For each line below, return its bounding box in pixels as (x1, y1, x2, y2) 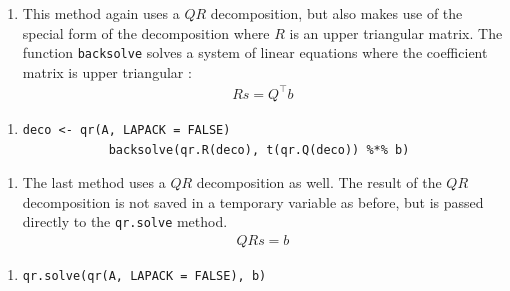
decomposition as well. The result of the (196, 172, 442, 193)
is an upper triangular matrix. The (289, 22, 503, 43)
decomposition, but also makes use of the (210, 3, 463, 23)
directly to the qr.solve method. (22, 211, 228, 232)
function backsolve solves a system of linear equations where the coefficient (22, 42, 488, 63)
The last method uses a (22, 172, 166, 193)
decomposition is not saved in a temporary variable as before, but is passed (22, 191, 484, 212)
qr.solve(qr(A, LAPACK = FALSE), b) (22, 269, 267, 284)
